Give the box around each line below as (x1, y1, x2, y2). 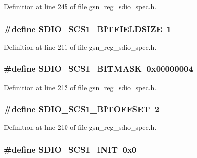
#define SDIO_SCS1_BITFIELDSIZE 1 (4, 22, 171, 34)
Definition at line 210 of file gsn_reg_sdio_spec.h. (4, 122, 157, 132)
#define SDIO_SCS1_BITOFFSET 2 (4, 103, 160, 115)
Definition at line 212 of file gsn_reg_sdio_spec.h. (4, 82, 157, 92)
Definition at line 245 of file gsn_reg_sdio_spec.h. (4, 1, 157, 11)
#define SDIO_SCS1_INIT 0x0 (4, 143, 137, 155)
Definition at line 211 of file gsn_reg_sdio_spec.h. (4, 41, 157, 52)
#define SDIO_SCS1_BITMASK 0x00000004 (4, 63, 193, 75)
